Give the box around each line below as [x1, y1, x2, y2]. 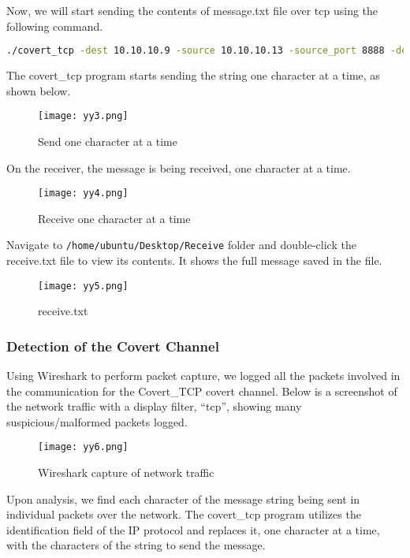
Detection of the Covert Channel [6, 336, 219, 355]
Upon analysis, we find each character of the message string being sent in [6, 490, 360, 507]
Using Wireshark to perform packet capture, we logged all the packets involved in [6, 367, 401, 384]
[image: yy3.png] [38, 110, 129, 122]
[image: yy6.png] [38, 441, 129, 453]
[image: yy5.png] [38, 280, 129, 292]
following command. [6, 17, 103, 34]
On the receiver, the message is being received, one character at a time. [6, 159, 351, 176]
